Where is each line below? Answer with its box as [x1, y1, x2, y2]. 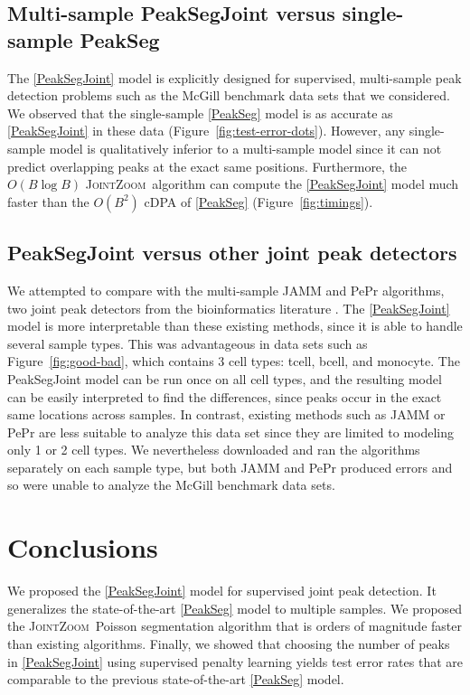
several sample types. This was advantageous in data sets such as [7, 333, 368, 352]
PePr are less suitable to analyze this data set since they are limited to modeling [7, 422, 455, 441]
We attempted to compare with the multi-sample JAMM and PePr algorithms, [7, 280, 445, 299]
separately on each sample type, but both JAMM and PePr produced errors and [7, 457, 453, 476]
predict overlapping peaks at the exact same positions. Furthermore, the [7, 156, 408, 175]
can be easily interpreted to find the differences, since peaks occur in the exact [7, 387, 442, 406]
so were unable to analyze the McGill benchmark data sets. [7, 475, 335, 494]
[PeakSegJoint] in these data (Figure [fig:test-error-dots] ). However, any [7, 121, 406, 140]
